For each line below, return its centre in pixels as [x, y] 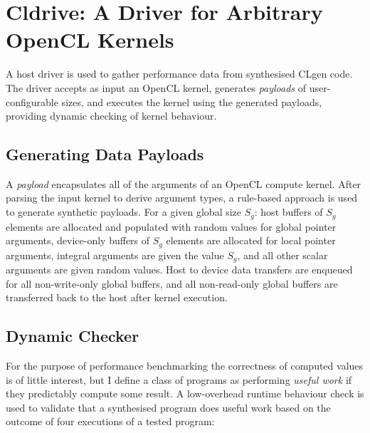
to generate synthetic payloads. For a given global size [124, 212]
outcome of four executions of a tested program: [110, 421]
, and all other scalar [282, 255]
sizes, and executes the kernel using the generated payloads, [192, 101]
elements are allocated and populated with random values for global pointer [171, 226]
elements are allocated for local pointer [251, 240]
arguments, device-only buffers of [78, 240]
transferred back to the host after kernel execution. [117, 297]
